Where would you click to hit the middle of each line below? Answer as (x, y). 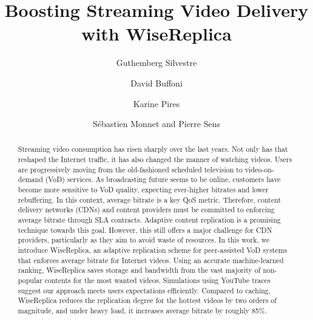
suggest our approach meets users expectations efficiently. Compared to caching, (144, 290)
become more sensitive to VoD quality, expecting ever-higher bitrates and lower (143, 190)
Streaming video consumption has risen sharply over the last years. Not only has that (153, 149)
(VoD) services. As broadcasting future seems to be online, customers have (163, 179)
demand (30, 179)
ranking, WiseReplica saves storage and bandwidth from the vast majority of (139, 270)
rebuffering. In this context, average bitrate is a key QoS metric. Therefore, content (150, 199)
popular (30, 280)
